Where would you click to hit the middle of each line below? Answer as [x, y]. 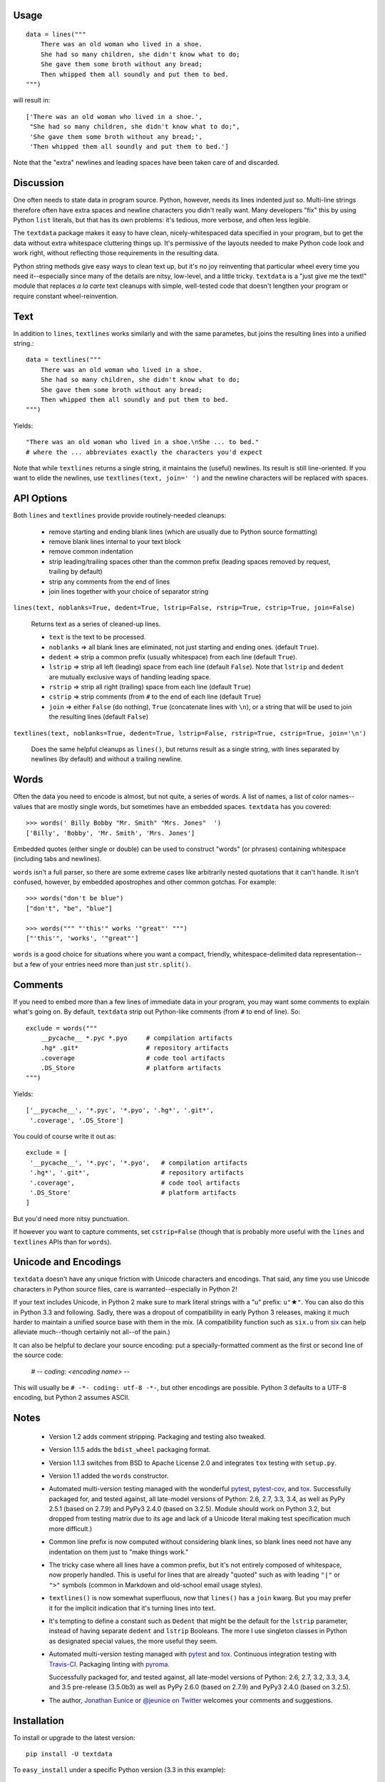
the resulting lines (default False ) [99, 717]
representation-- [337, 954]
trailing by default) [76, 572]
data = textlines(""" [63, 360]
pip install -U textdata [69, 1754]
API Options [40, 499]
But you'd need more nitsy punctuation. [71, 1218]
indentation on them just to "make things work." [119, 1552]
